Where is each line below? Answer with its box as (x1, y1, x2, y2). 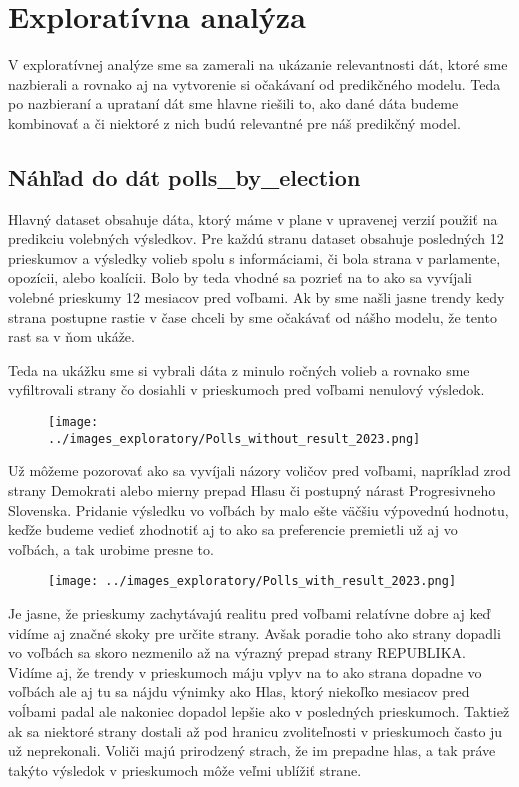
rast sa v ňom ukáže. (8, 326, 135, 347)
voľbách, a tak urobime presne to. (8, 538, 214, 559)
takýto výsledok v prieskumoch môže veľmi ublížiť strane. (8, 759, 362, 780)
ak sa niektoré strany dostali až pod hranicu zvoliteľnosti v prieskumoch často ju (8, 720, 503, 741)
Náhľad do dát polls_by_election (8, 161, 361, 192)
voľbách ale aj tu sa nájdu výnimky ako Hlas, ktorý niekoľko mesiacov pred (8, 681, 470, 702)
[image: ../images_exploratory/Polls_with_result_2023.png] (48, 574, 457, 589)
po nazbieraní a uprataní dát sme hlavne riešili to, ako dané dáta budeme (8, 93, 459, 114)
